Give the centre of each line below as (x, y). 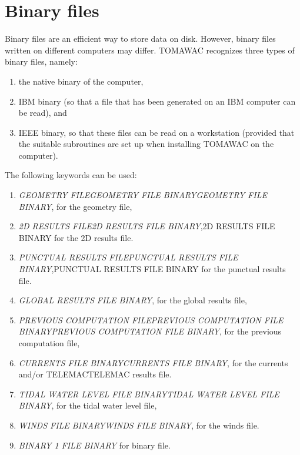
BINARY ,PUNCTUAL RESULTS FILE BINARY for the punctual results (152, 269)
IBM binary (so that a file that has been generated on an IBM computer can (157, 101)
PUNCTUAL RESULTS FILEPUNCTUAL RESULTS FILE (128, 257)
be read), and (43, 113)
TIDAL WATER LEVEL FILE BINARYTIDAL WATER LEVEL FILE (149, 394)
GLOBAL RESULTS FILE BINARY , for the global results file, (133, 300)
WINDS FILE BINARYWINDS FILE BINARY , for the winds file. (139, 425)
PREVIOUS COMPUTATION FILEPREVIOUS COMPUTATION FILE (151, 319)
